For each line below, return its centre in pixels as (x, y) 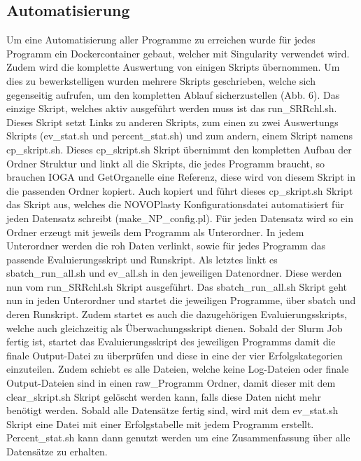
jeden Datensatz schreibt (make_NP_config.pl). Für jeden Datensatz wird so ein (180, 218)
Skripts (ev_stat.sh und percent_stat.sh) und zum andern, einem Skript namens (179, 136)
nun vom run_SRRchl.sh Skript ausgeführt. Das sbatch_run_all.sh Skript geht (177, 286)
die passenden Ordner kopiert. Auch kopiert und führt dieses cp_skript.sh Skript (180, 190)
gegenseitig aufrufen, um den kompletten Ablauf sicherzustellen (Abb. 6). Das (173, 94)
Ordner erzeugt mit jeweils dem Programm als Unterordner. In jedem (155, 232)
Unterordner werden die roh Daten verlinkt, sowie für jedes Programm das (166, 246)
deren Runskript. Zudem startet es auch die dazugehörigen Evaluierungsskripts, (177, 314)
